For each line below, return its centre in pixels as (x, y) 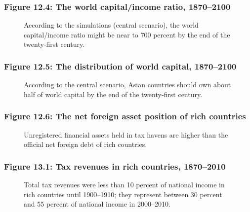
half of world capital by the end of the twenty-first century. (113, 94)
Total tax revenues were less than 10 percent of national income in (124, 185)
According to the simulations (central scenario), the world (111, 25)
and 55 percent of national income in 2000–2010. (97, 204)
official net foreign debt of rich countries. (85, 144)
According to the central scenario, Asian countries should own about (127, 85)
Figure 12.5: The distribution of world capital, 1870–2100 (120, 66)
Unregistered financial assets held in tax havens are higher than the (126, 134)
